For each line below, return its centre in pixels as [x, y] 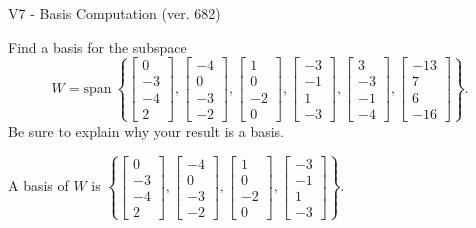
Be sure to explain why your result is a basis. [146, 130]
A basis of [38, 185]
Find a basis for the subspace [97, 46]
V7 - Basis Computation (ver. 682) [114, 13]
